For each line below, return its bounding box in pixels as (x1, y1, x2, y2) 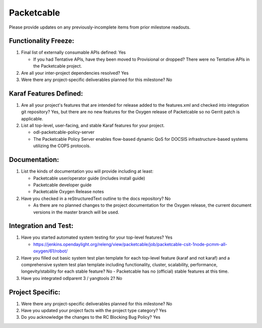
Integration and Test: (9, 222, 74, 230)
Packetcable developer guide (33, 182, 92, 188)
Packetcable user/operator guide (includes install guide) (33, 175, 146, 181)
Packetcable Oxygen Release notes (33, 189, 104, 195)
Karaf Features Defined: (9, 89, 83, 98)
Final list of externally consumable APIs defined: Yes (21, 49, 126, 55)
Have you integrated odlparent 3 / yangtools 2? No (21, 275, 122, 281)
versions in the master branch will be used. (33, 209, 119, 215)
